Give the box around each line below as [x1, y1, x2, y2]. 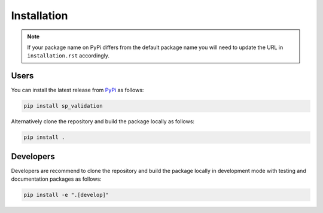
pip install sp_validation [23, 102, 103, 109]
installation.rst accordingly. [27, 52, 110, 59]
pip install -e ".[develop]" [23, 191, 109, 199]
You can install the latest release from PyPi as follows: [11, 87, 144, 94]
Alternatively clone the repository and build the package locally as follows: [11, 118, 194, 125]
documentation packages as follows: [11, 175, 102, 182]
